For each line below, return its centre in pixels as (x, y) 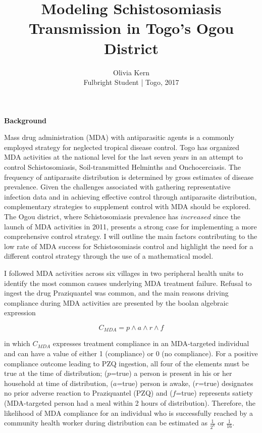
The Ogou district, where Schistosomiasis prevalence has (91, 216)
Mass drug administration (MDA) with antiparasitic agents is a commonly (119, 137)
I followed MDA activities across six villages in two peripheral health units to (124, 273)
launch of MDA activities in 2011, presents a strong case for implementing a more (130, 226)
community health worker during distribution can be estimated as (106, 423)
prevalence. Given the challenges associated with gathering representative (117, 187)
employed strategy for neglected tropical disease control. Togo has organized (122, 147)
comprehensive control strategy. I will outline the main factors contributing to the (131, 236)
